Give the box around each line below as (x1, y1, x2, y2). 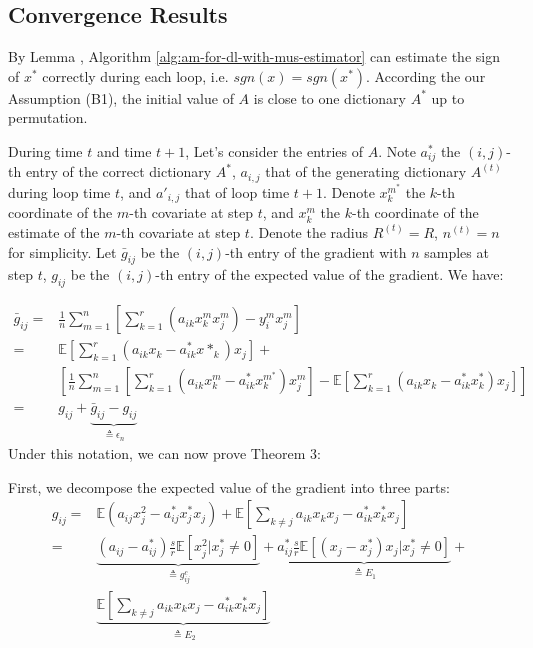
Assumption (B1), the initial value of (8, 87, 234, 108)
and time (96, 140, 152, 161)
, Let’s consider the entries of (185, 140, 364, 161)
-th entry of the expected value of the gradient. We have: (155, 264, 504, 285)
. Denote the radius (249, 221, 369, 242)
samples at (424, 241, 489, 262)
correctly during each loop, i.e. (42, 65, 229, 86)
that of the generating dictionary (265, 161, 467, 182)
